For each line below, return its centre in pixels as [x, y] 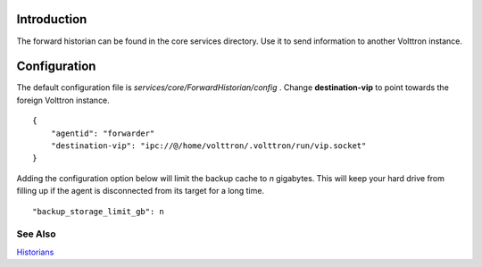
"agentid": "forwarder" [103, 133]
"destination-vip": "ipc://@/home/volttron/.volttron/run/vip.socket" [208, 146]
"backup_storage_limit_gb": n [99, 211]
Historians [35, 252]
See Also [36, 234]
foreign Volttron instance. [63, 100]
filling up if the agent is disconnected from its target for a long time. [141, 191]
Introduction [52, 19]
